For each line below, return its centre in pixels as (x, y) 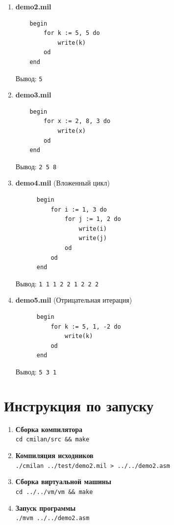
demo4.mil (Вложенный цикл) (63, 183)
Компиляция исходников (54, 455)
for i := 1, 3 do (79, 209)
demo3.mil (33, 95)
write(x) (72, 131)
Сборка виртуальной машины (63, 481)
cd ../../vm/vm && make (54, 492)
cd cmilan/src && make (52, 440)
